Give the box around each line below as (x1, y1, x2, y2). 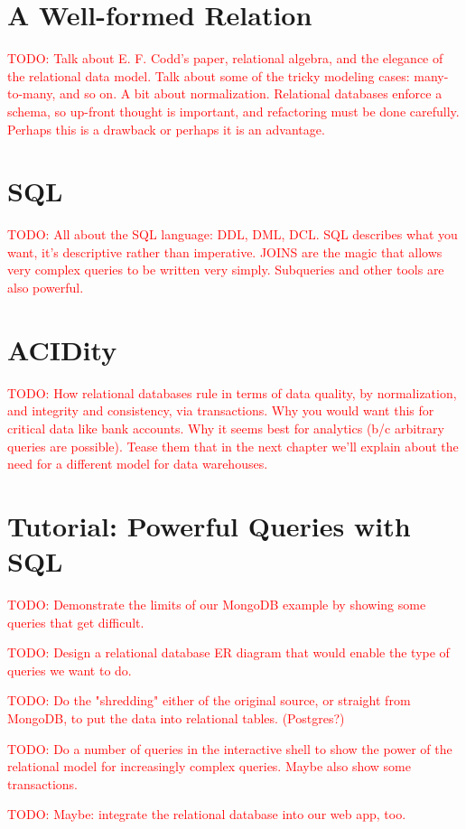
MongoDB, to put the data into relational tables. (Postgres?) (7, 708, 345, 727)
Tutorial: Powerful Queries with (7, 507, 411, 544)
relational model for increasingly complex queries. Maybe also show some (7, 757, 411, 776)
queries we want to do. (7, 660, 132, 679)
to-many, (7, 84, 56, 103)
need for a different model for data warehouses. (7, 454, 268, 473)
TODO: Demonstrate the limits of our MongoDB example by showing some (7, 595, 426, 613)
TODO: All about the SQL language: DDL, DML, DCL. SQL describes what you (7, 225, 458, 244)
